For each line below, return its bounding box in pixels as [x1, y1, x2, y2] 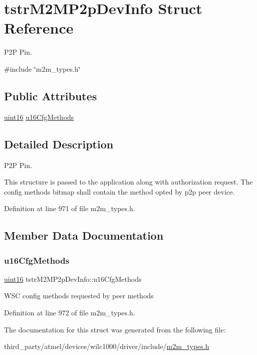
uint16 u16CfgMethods [4, 111, 74, 122]
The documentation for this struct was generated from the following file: [4, 324, 226, 334]
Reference [4, 18, 74, 38]
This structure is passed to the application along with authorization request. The [4, 176, 253, 187]
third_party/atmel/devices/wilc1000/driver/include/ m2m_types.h [4, 341, 209, 351]
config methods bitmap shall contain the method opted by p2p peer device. [4, 186, 235, 197]
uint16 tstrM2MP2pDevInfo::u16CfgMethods [4, 273, 142, 284]
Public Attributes [4, 88, 97, 103]
